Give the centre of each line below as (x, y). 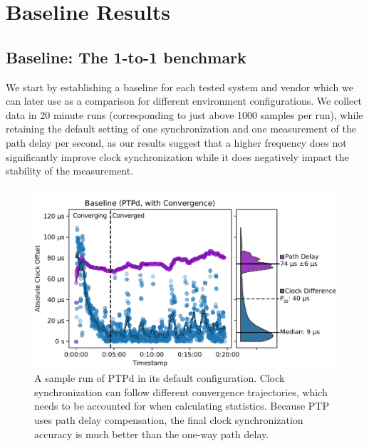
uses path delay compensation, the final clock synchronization (169, 419)
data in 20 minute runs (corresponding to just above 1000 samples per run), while (184, 114)
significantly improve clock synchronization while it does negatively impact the (177, 156)
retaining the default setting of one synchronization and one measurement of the (181, 129)
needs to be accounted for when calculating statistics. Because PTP (182, 406)
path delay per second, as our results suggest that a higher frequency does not (176, 142)
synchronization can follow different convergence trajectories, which (181, 391)
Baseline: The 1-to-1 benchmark (126, 57)
